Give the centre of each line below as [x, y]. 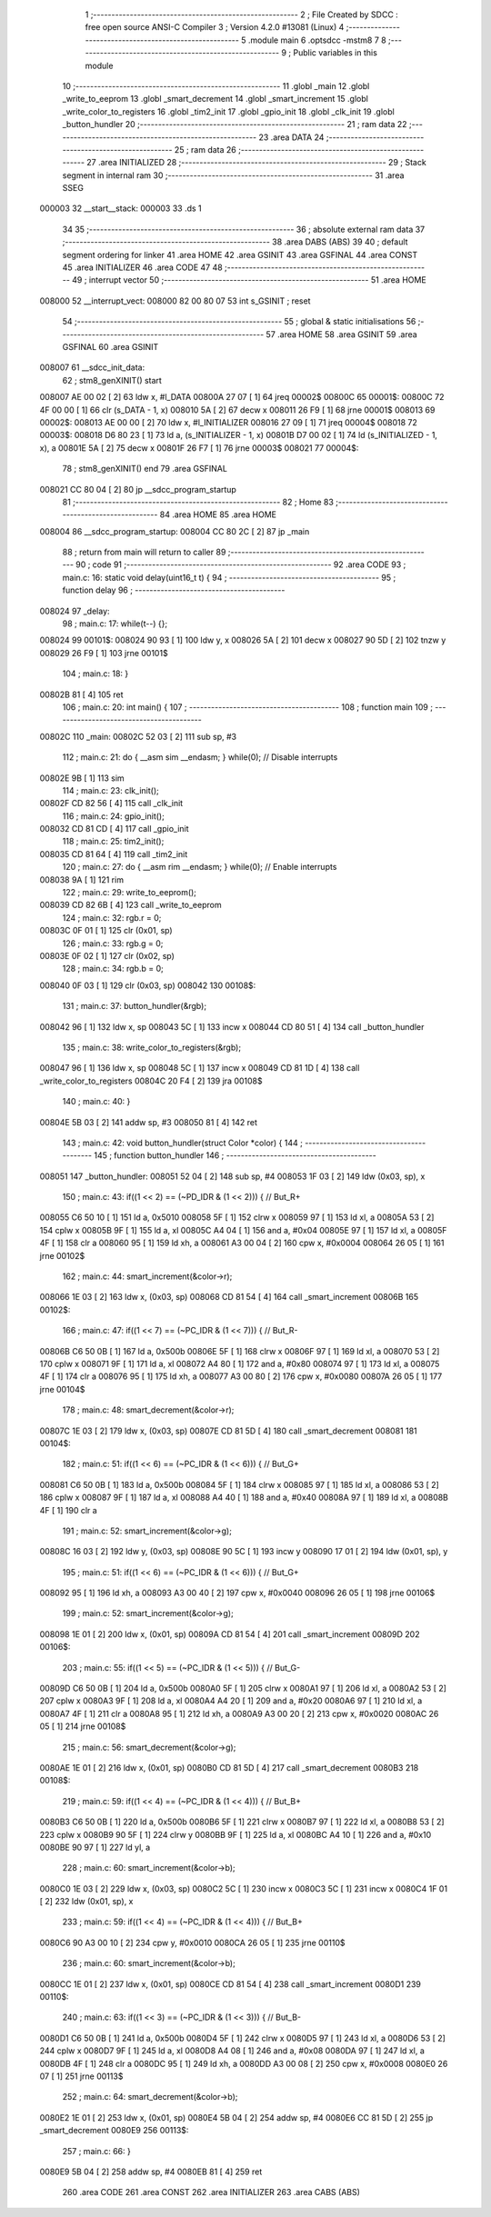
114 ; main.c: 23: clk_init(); [110, 790]
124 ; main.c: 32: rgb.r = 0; [112, 917]
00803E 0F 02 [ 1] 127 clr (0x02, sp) [107, 956]
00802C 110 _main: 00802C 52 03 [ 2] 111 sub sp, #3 [138, 736]
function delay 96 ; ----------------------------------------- [174, 590]
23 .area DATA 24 [291, 137]
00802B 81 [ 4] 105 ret [81, 694]
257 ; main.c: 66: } [96, 2151]
